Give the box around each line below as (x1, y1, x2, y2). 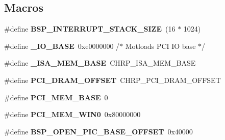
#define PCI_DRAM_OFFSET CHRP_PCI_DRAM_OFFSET (4, 74, 221, 85)
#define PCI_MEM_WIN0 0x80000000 (4, 109, 141, 120)
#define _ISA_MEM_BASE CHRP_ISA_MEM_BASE (4, 58, 196, 68)
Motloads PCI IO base (125, 40, 196, 51)
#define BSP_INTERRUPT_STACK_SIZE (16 (4, 23, 176, 34)
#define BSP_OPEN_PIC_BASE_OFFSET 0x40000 (4, 126, 193, 136)
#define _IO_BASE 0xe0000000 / (4, 40, 120, 51)
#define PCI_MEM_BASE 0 (4, 92, 108, 102)
